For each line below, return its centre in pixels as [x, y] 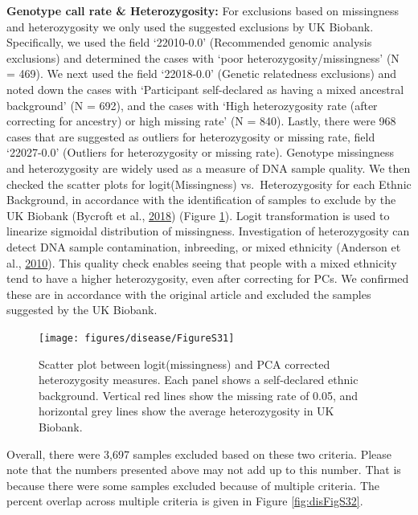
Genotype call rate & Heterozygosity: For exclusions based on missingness [203, 10]
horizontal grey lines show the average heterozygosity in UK [186, 411]
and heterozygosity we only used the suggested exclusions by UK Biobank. [190, 26]
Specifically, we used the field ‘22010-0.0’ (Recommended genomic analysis [189, 42]
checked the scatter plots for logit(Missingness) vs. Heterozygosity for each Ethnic [209, 184]
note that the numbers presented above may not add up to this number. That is [204, 470]
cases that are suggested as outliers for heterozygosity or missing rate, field [191, 136]
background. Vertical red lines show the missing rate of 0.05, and [199, 395]
